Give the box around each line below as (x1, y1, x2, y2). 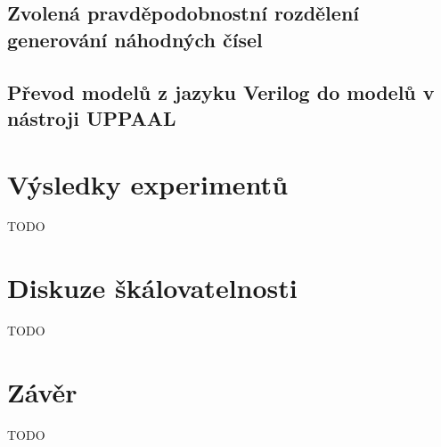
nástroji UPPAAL (7, 103, 176, 131)
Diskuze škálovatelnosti (7, 269, 298, 306)
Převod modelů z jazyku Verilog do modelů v (7, 78, 435, 105)
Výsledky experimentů (7, 165, 289, 202)
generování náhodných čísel (7, 25, 263, 53)
